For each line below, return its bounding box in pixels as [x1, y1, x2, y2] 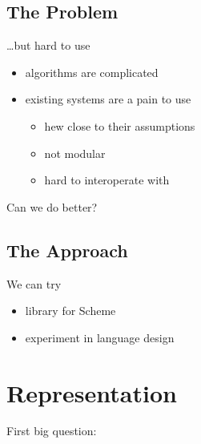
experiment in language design [25, 329, 175, 345]
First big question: [6, 422, 97, 439]
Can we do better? [6, 198, 98, 215]
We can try [6, 275, 62, 292]
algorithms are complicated [25, 63, 159, 80]
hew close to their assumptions [44, 117, 195, 134]
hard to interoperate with [44, 172, 170, 188]
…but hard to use [6, 37, 90, 54]
